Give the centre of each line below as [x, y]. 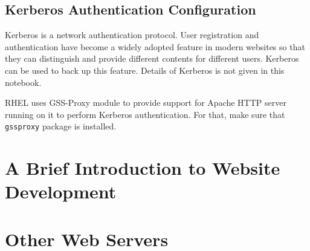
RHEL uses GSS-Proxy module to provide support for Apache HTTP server [146, 103]
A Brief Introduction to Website [143, 168]
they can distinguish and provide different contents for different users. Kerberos [152, 58]
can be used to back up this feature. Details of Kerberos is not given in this [145, 70]
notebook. [23, 82]
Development [61, 191]
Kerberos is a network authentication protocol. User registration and [132, 35]
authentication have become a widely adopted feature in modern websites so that [155, 46]
